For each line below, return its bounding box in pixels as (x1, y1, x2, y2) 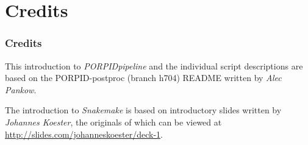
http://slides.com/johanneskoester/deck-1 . (5, 127, 163, 140)
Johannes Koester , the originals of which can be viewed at (5, 115, 222, 128)
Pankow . (5, 83, 37, 96)
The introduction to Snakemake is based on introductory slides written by (5, 104, 282, 116)
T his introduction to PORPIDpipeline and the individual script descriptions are (5, 59, 303, 72)
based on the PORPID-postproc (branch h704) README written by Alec (5, 71, 282, 84)
